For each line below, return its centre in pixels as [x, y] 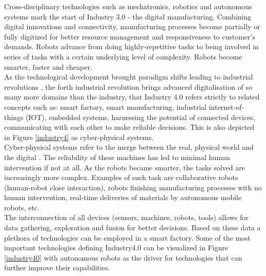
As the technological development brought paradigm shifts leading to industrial [129, 77]
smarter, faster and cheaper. [48, 66]
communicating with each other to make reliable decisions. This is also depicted [129, 127]
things [14, 117]
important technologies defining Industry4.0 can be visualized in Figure [116, 248]
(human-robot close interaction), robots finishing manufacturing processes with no [133, 187]
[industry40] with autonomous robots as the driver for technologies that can [123, 257]
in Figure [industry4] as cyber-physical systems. [79, 137]
